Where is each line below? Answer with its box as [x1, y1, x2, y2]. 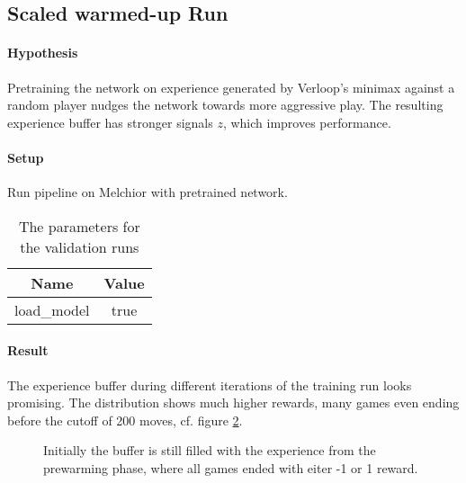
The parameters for [18, 215, 140, 237]
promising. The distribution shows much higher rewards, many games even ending [7, 393, 460, 412]
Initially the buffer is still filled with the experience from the [43, 441, 376, 460]
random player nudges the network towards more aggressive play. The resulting [7, 95, 444, 114]
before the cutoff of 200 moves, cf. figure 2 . [7, 410, 243, 429]
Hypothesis [7, 43, 78, 62]
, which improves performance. [222, 112, 391, 131]
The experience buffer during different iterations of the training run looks [7, 375, 412, 394]
